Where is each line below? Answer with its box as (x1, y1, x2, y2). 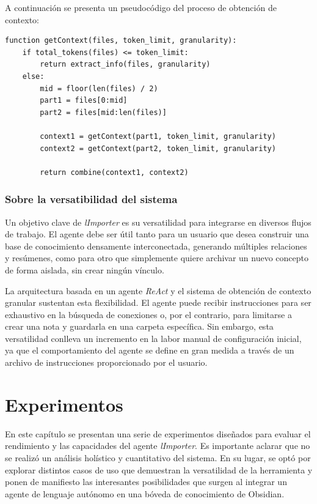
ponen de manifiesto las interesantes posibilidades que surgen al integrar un (5, 475, 287, 488)
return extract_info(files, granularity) (40, 60, 211, 69)
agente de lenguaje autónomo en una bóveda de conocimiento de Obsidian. (5, 487, 285, 500)
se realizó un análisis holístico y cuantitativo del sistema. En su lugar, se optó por (5, 451, 311, 464)
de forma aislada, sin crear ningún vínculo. (5, 263, 164, 276)
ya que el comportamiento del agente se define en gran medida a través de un (5, 344, 294, 357)
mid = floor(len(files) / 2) (40, 84, 158, 93)
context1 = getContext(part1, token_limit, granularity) (40, 132, 276, 141)
